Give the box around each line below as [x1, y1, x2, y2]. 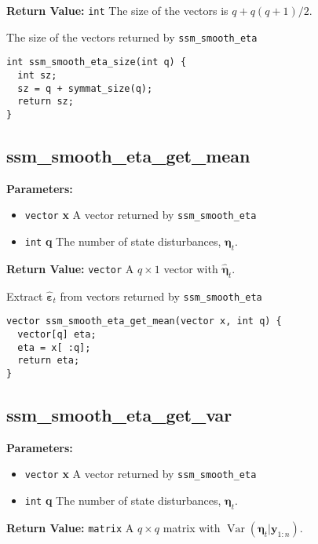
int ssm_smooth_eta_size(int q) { [6, 57, 187, 68]
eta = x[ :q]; [17, 341, 91, 353]
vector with [163, 260, 218, 276]
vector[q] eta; [17, 328, 97, 340]
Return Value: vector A [6, 260, 134, 276]
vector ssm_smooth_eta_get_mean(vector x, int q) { [6, 316, 282, 327]
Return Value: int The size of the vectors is [6, 2, 228, 18]
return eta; [17, 355, 80, 367]
